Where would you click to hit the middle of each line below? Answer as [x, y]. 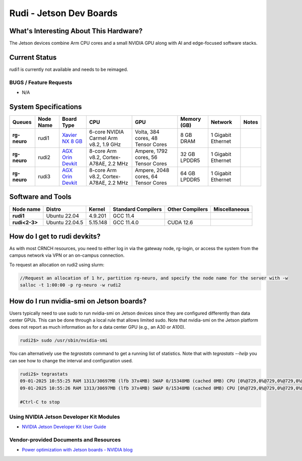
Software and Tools [40, 197]
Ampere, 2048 [152, 170]
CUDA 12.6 [180, 222]
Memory [191, 119]
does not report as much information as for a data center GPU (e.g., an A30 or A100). [97, 327]
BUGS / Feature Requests [41, 82]
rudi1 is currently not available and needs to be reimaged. [69, 69]
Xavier [70, 135]
